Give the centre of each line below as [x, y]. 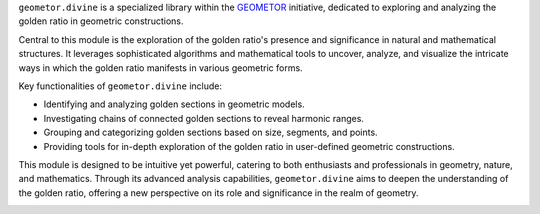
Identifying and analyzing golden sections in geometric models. [174, 104]
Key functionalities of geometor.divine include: [120, 86]
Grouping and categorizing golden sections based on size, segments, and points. [211, 132]
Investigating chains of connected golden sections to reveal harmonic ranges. [204, 118]
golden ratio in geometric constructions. [101, 21]
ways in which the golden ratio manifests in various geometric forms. [161, 67]
